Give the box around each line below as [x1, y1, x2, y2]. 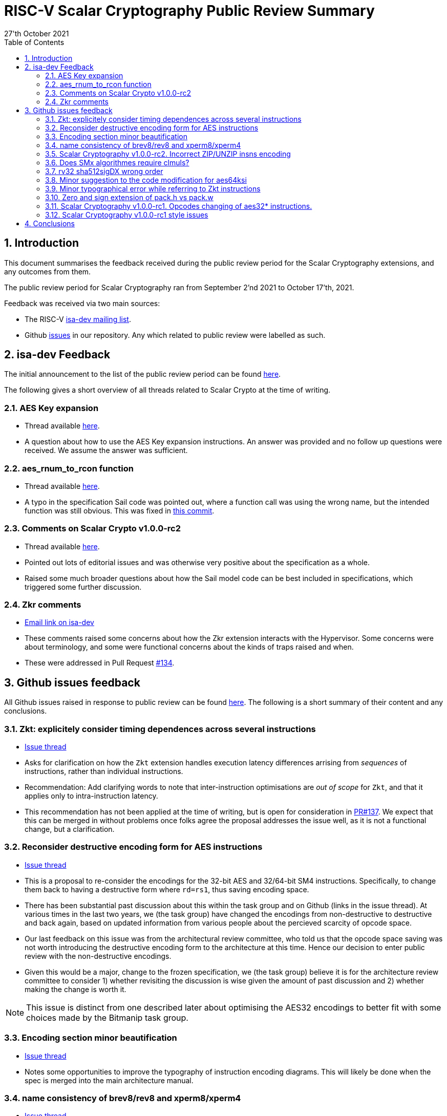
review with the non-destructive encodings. [25, 951, 172, 960]
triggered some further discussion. [25, 582, 142, 591]
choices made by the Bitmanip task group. [26, 1012, 188, 1023]
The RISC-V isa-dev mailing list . [25, 314, 131, 324]
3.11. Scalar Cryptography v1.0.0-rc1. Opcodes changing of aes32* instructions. [45, 201, 312, 210]
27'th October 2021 [4, 29, 69, 38]
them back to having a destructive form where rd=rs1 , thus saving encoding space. [25, 885, 309, 894]
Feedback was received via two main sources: [4, 298, 160, 308]
